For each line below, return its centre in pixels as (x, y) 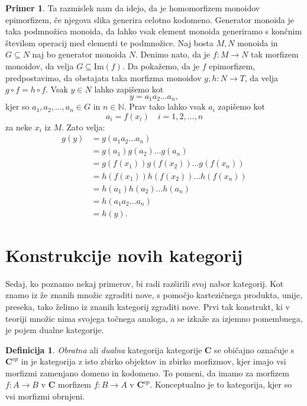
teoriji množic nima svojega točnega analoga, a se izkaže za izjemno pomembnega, (154, 318)
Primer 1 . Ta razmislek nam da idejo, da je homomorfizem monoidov (133, 8)
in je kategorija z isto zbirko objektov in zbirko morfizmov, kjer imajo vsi (153, 361)
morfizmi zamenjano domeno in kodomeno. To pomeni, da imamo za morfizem (147, 373)
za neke (19, 127)
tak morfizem (275, 54)
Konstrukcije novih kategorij (124, 255)
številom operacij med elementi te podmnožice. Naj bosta (109, 42)
